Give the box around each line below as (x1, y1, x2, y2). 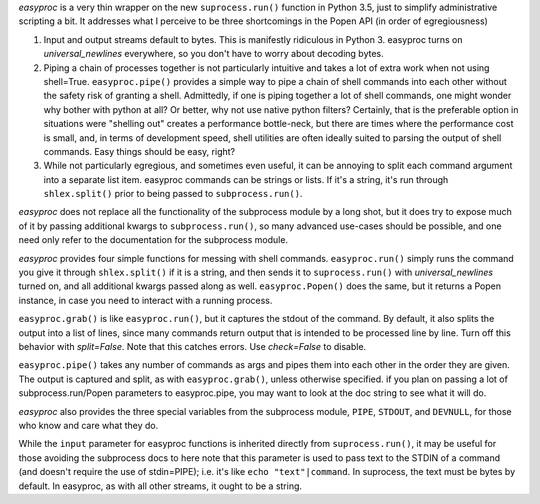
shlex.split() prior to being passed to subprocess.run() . (43, 188, 303, 200)
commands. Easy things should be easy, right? (43, 145, 235, 157)
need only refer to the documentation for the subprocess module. (18, 234, 289, 246)
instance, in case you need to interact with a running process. (18, 294, 273, 306)
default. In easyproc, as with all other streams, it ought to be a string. (18, 480, 303, 492)
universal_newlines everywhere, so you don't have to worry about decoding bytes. (43, 48, 384, 60)
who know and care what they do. (18, 419, 159, 431)
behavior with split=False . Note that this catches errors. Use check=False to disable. (18, 340, 367, 352)
